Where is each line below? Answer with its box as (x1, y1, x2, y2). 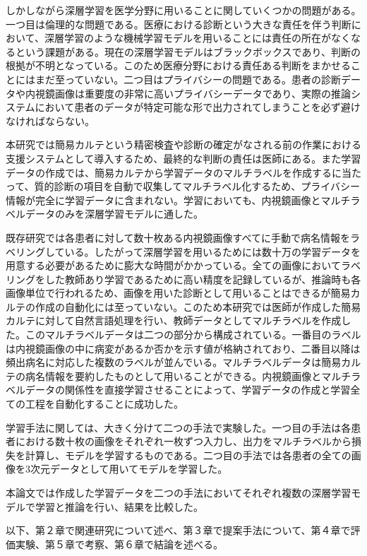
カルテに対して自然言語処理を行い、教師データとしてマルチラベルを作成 (6, 313, 342, 328)
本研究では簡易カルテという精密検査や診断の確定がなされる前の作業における (6, 137, 361, 152)
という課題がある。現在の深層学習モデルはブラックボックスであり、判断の (15, 44, 361, 59)
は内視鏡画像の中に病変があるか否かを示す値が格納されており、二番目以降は (6, 341, 361, 355)
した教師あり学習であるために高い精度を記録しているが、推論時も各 (44, 271, 361, 286)
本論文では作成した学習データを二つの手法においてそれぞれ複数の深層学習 (6, 485, 351, 499)
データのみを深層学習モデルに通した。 (25, 206, 203, 221)
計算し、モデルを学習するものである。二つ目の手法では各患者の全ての (25, 447, 351, 462)
